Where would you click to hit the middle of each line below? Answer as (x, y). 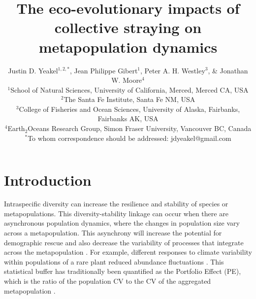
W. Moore (127, 80)
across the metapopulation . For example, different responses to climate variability (128, 252)
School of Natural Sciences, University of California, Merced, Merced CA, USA (129, 89)
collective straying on (128, 27)
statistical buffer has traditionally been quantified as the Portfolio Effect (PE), (123, 271)
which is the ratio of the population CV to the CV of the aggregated (108, 281)
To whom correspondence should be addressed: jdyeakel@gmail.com (129, 138)
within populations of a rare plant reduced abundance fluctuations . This (114, 261)
